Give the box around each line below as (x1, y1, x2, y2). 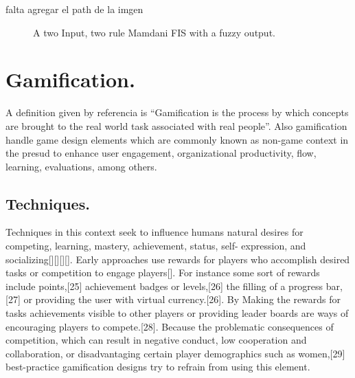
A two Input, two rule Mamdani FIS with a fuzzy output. (33, 25, 275, 39)
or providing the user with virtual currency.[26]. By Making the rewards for (23, 292, 341, 307)
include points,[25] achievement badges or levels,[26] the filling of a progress (5, 278, 323, 293)
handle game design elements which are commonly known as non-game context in (5, 132, 349, 146)
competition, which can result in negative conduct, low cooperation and (5, 333, 307, 347)
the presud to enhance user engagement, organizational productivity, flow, (5, 146, 317, 160)
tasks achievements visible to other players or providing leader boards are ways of (5, 306, 349, 320)
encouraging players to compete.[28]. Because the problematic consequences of (5, 319, 334, 333)
